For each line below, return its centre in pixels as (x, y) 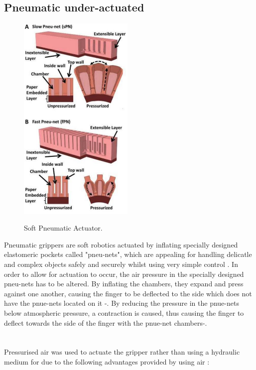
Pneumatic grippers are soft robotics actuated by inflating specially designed (121, 244)
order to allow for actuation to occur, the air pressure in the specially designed (124, 274)
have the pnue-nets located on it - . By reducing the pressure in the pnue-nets (122, 303)
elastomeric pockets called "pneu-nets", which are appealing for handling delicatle (128, 254)
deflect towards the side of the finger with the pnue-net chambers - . (106, 322)
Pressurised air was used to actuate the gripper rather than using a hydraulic (122, 352)
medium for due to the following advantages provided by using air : (107, 361)
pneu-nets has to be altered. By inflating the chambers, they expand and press (124, 284)
